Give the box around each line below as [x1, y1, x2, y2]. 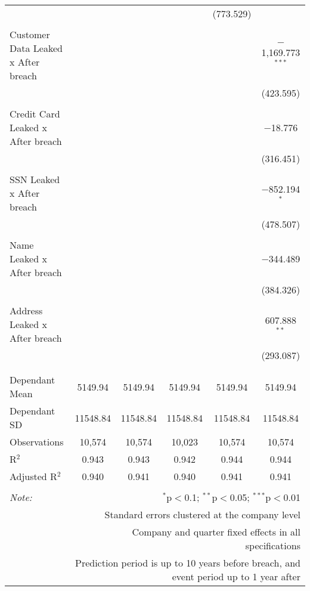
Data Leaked [10, 41, 63, 55]
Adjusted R [10, 469, 57, 483]
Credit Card [10, 107, 60, 120]
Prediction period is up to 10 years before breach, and [75, 556, 300, 570]
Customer [10, 27, 50, 41]
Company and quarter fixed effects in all [132, 525, 300, 539]
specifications [245, 539, 300, 552]
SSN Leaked [10, 172, 60, 186]
